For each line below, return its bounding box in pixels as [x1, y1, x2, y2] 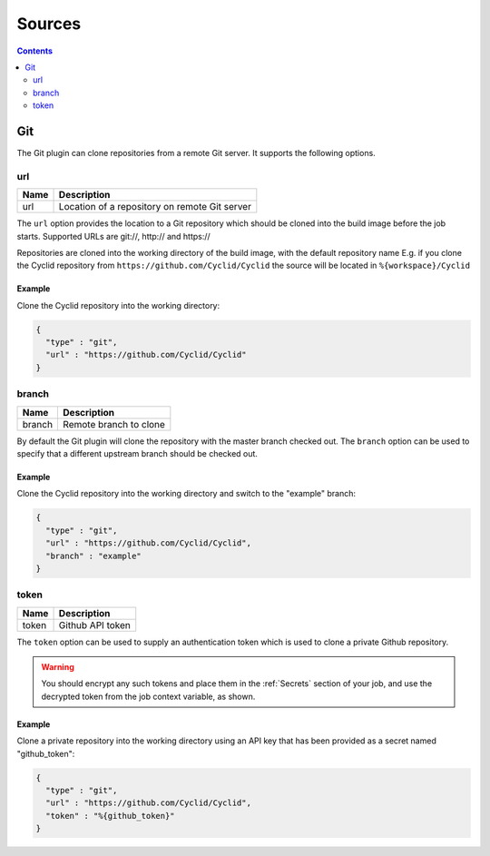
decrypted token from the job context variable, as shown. [41, 691, 256, 702]
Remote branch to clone [63, 418, 165, 430]
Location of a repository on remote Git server [58, 201, 251, 213]
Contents [16, 45, 54, 56]
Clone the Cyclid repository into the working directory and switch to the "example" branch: [16, 488, 357, 499]
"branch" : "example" [45, 550, 142, 561]
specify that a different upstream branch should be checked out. [16, 448, 259, 458]
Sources [16, 14, 82, 34]
